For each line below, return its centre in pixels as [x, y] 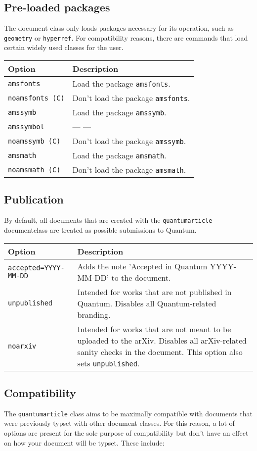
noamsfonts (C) [36, 98]
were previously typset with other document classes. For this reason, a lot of [119, 423]
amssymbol [26, 126]
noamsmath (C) [34, 170]
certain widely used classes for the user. [64, 47]
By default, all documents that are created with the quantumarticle [108, 220]
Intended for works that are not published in [154, 292]
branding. [94, 314]
